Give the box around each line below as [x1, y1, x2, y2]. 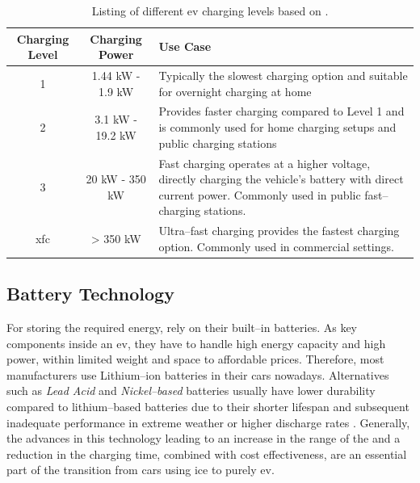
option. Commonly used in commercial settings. [158, 237, 394, 254]
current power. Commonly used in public [158, 186, 361, 203]
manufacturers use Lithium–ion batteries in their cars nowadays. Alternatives [6, 366, 389, 383]
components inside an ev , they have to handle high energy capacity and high [6, 334, 386, 351]
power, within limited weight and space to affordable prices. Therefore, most [6, 351, 384, 367]
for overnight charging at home [158, 82, 312, 99]
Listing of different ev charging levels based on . [91, 2, 329, 19]
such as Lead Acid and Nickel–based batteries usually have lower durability [6, 382, 376, 399]
